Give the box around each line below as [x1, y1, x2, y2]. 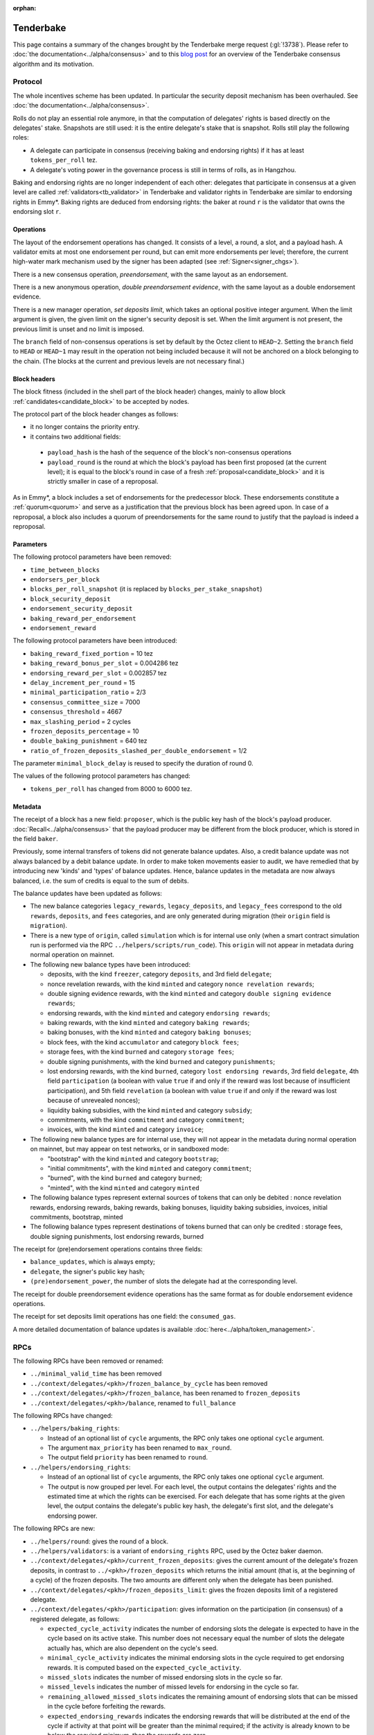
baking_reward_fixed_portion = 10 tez [30, 649, 154, 657]
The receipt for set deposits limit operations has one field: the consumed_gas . [12, 1312, 236, 1321]
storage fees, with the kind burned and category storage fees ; [47, 1048, 235, 1056]
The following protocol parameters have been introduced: [12, 636, 178, 645]
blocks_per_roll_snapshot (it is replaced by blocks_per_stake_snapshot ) [30, 585, 262, 593]
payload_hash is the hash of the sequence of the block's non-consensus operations [47, 448, 292, 457]
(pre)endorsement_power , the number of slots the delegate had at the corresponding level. [30, 1277, 298, 1285]
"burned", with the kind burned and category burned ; [47, 1174, 202, 1183]
